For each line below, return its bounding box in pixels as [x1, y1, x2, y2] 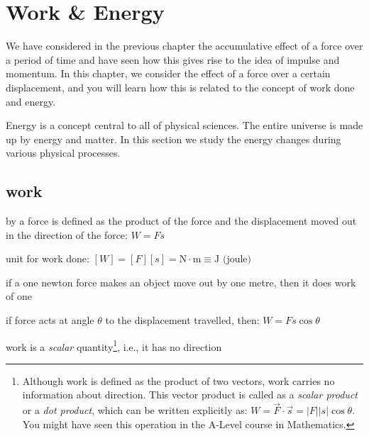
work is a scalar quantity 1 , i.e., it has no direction [6, 337, 222, 354]
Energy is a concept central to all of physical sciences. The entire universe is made [6, 118, 363, 133]
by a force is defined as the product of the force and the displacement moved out [6, 213, 357, 228]
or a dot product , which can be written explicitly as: [22, 403, 248, 418]
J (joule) [214, 255, 252, 265]
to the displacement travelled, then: [105, 313, 260, 328]
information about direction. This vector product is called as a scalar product [22, 387, 358, 402]
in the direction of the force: [6, 227, 128, 242]
